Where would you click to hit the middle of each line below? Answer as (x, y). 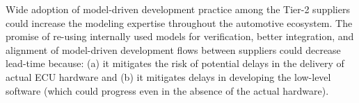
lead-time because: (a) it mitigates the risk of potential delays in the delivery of (175, 63)
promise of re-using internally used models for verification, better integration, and (180, 36)
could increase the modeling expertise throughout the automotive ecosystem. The (179, 22)
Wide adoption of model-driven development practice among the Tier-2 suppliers (178, 9)
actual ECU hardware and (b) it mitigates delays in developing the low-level (168, 76)
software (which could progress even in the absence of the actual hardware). (167, 90)
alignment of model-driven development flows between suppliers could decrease (173, 49)
